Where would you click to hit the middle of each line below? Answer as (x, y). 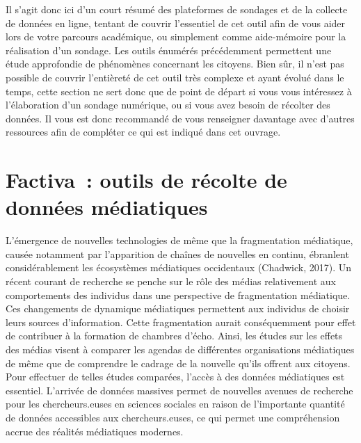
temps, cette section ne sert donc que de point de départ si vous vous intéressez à (179, 91)
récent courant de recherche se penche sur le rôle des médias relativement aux (171, 281)
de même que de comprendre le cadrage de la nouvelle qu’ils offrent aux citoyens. (178, 363)
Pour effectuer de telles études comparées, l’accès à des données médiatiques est (175, 377)
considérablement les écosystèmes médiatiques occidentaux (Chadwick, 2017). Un (179, 267)
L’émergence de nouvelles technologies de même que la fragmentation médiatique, (179, 240)
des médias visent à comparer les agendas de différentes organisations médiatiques (180, 349)
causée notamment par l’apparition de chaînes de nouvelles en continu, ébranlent (177, 253)
